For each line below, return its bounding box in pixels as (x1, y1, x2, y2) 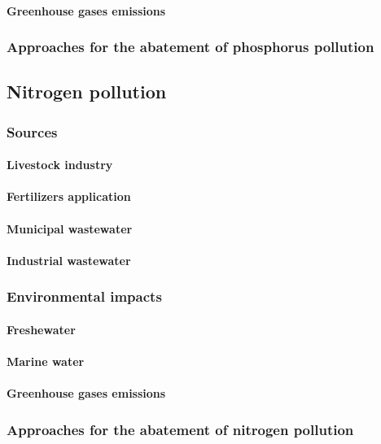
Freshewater (7, 320, 76, 337)
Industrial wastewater (7, 251, 131, 268)
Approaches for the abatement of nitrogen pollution (7, 419, 354, 439)
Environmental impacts (7, 286, 162, 307)
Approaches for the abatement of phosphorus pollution (7, 37, 374, 57)
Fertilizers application (7, 188, 131, 205)
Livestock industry (7, 156, 113, 173)
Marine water (7, 353, 85, 370)
